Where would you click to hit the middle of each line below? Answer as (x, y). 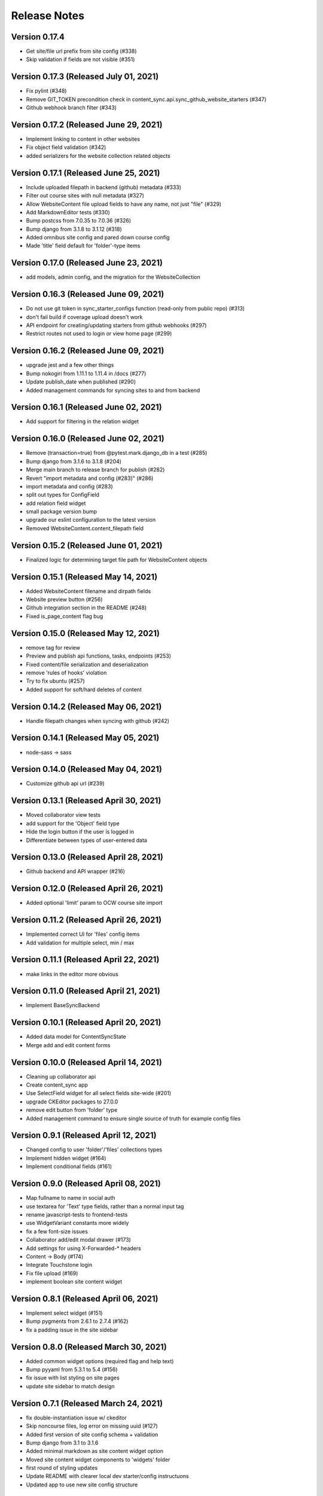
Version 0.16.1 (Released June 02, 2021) (86, 407)
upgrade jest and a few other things (70, 365)
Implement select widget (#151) (64, 1313)
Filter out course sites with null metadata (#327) (85, 196)
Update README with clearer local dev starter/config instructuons (107, 1476)
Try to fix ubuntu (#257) (55, 681)
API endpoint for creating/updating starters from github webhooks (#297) (116, 326)
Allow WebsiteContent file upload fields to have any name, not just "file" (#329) (124, 204)
